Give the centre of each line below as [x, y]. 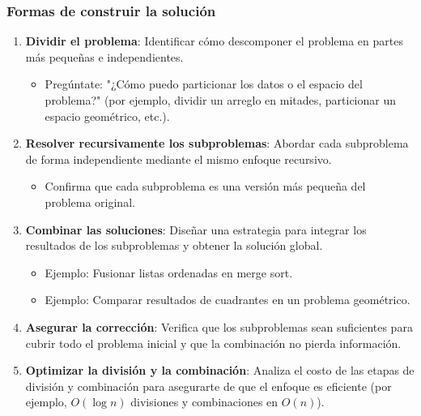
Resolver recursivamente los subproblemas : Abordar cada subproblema [217, 143]
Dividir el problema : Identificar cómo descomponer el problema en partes [214, 41]
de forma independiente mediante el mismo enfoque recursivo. [179, 159]
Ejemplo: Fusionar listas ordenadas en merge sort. [169, 272]
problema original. [90, 202]
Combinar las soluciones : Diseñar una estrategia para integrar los [196, 229]
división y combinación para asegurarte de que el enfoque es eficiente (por [208, 386]
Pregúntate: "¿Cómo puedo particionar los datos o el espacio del [204, 84]
